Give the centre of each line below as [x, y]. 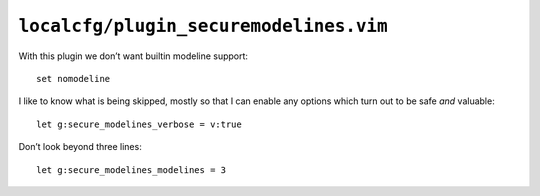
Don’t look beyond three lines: [80, 147]
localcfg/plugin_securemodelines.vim [203, 26]
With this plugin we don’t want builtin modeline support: [133, 56]
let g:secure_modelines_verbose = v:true [139, 124]
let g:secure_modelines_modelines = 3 [131, 169]
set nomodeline [73, 78]
